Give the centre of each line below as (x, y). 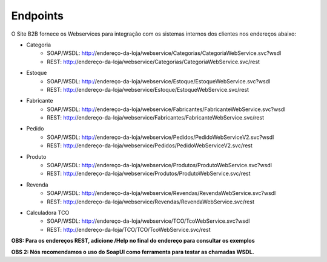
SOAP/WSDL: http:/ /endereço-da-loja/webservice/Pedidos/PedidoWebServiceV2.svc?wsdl (160, 137)
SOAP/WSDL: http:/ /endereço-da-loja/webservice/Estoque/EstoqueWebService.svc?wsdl (159, 81)
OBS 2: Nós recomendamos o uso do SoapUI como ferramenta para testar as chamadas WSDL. (133, 252)
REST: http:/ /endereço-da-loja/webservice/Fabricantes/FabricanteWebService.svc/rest (156, 118)
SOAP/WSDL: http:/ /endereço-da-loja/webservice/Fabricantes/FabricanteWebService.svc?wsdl (166, 109)
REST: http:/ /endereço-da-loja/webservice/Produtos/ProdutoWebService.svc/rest (149, 174)
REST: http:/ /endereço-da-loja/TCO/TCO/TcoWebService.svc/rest (129, 229)
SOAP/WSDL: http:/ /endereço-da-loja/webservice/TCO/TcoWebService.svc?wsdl (148, 221)
